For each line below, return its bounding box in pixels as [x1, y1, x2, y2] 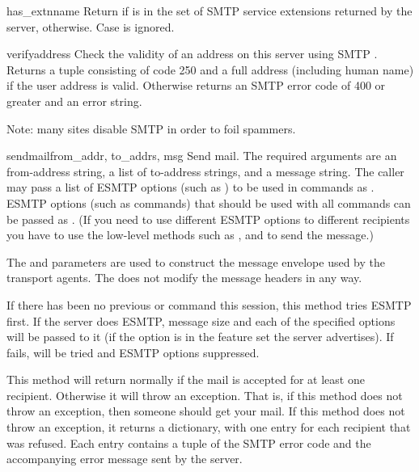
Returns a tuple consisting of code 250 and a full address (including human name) [6, 61, 414, 78]
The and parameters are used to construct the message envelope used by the [6, 253, 385, 270]
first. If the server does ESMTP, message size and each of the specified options [6, 312, 396, 329]
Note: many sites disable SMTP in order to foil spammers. [6, 120, 296, 137]
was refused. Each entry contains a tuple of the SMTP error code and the [6, 434, 371, 451]
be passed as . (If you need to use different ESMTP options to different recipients [6, 210, 410, 227]
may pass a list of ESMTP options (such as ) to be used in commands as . [6, 179, 375, 196]
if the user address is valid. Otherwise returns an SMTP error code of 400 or [6, 77, 386, 94]
